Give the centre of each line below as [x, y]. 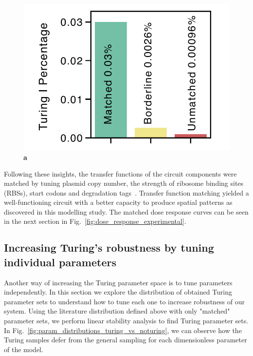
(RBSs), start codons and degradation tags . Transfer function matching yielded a [126, 192]
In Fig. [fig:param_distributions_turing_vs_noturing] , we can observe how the [123, 330]
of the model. [24, 349]
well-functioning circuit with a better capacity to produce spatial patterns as [118, 202]
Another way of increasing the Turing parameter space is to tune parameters [118, 282]
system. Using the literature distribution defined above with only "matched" [117, 311]
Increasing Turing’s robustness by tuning [109, 247]
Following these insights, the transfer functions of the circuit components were [120, 173]
